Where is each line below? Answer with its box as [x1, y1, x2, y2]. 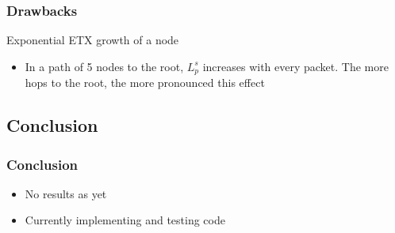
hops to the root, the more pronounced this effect [25, 74, 265, 91]
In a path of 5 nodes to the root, [25, 58, 184, 74]
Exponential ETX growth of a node [6, 32, 179, 48]
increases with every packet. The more [202, 58, 389, 74]
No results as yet [25, 185, 107, 201]
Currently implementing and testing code [25, 212, 225, 228]
